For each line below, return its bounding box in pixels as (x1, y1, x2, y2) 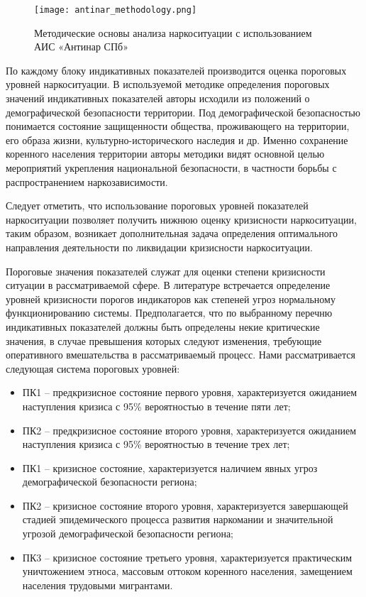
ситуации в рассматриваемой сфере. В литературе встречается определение (6, 278, 331, 292)
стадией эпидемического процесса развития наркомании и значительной (22, 512, 333, 527)
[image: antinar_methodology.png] (34, 5, 197, 15)
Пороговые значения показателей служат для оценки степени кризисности (6, 263, 326, 278)
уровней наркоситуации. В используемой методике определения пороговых (6, 77, 330, 92)
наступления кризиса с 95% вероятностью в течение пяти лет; (22, 398, 291, 413)
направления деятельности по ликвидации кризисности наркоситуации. (6, 239, 313, 254)
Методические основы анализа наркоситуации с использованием (34, 25, 312, 40)
